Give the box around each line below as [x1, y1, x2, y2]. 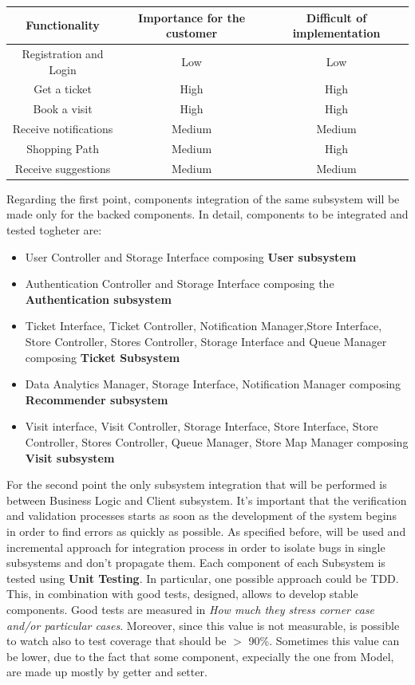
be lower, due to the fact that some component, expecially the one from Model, [6, 648, 394, 664]
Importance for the [138, 9, 246, 26]
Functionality [26, 17, 100, 33]
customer [165, 25, 218, 41]
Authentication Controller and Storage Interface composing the [25, 275, 334, 292]
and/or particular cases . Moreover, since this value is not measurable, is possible [6, 616, 400, 633]
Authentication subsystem [25, 290, 172, 307]
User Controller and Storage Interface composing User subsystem [25, 248, 357, 265]
